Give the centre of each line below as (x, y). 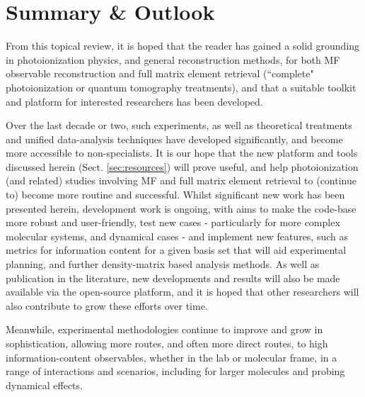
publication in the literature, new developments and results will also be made (173, 278)
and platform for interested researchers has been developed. (134, 101)
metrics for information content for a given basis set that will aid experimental (176, 250)
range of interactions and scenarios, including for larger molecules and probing (175, 371)
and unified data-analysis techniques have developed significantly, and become (174, 139)
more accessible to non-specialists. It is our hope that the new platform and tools (182, 153)
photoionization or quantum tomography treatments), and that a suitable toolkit (181, 87)
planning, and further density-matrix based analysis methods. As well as (163, 264)
